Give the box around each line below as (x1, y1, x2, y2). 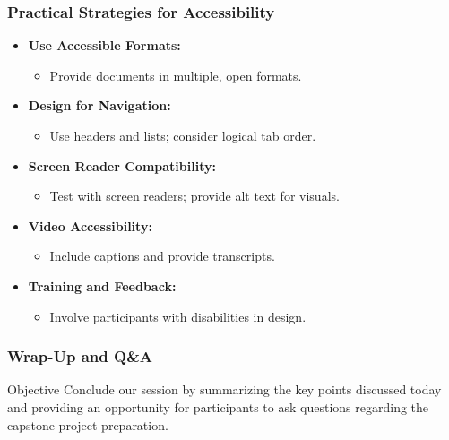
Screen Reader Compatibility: (28, 156, 216, 175)
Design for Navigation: (28, 96, 171, 115)
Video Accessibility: (28, 216, 152, 235)
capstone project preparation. (7, 415, 168, 434)
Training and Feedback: (28, 276, 177, 295)
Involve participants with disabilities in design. (49, 306, 307, 325)
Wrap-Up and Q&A (7, 345, 152, 367)
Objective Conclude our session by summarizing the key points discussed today (7, 380, 442, 399)
